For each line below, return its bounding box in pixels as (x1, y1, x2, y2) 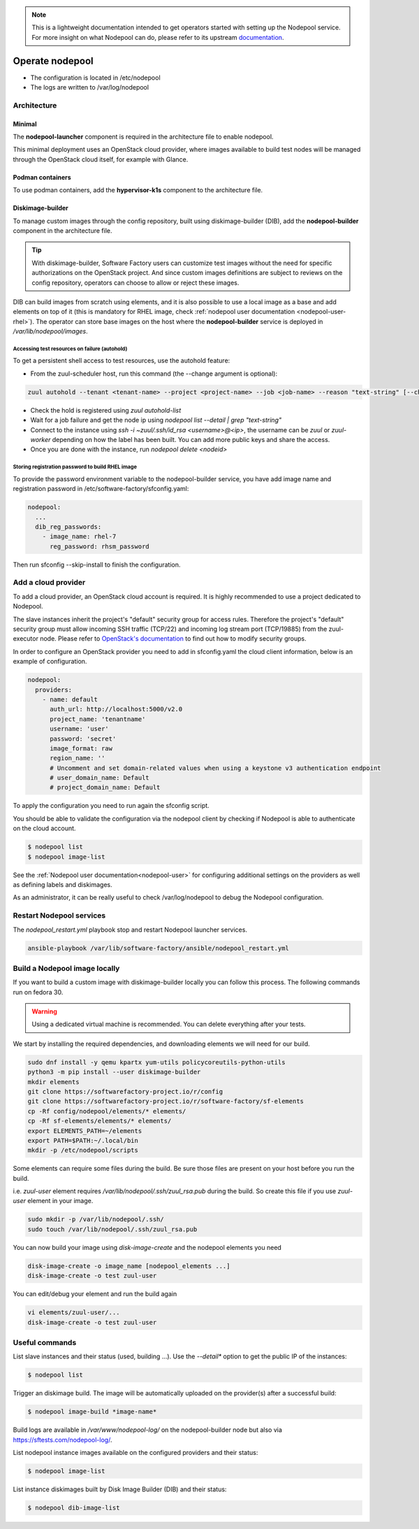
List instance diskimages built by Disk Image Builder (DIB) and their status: (13, 1485, 227, 1493)
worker (30, 436, 51, 444)
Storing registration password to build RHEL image (13, 464, 138, 471)
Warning (31, 1007, 57, 1016)
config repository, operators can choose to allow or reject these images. (31, 278, 240, 287)
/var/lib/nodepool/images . (13, 327, 88, 336)
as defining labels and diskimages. (13, 880, 113, 888)
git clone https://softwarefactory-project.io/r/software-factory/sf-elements (27, 1097, 304, 1105)
